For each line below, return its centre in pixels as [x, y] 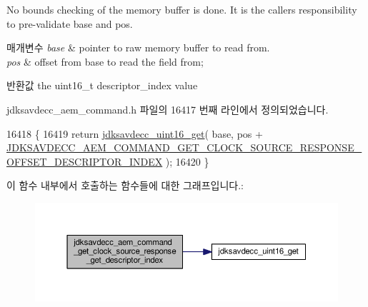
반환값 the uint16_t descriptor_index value [102, 85]
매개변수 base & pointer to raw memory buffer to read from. [138, 47]
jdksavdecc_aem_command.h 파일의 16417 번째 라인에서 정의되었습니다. [168, 109]
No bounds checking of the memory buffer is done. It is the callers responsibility [182, 9]
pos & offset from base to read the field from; [105, 61]
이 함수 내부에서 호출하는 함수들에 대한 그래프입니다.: [125, 185]
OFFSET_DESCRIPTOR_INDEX [85, 161]
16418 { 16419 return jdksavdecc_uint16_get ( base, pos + [135, 133]
